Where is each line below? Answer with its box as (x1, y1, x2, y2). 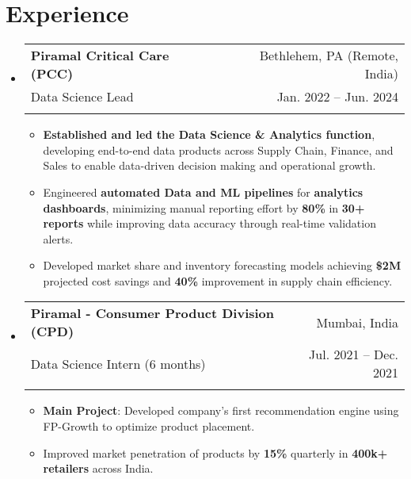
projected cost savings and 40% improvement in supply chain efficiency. (43, 272, 393, 289)
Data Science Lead (30, 87, 134, 106)
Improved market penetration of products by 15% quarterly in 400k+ (43, 444, 388, 461)
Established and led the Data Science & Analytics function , (43, 126, 375, 143)
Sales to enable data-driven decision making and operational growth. (43, 157, 376, 174)
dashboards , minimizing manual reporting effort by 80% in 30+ (43, 199, 365, 216)
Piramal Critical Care (30, 46, 169, 65)
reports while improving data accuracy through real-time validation (43, 215, 376, 232)
